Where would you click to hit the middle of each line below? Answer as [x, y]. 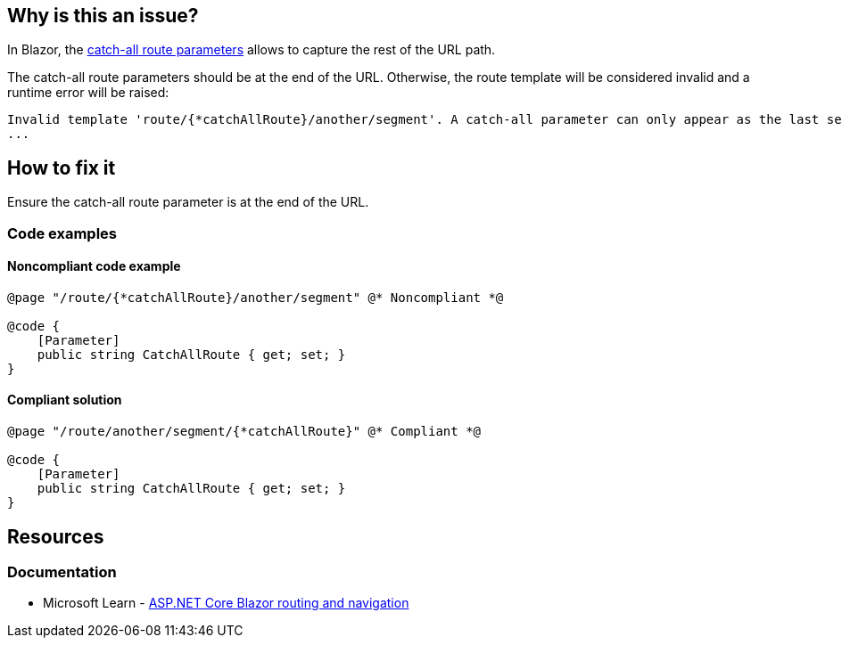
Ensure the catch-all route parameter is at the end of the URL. [188, 202]
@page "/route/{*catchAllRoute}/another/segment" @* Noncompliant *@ [256, 297]
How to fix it [62, 167]
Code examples [62, 233]
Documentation [62, 572]
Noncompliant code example [94, 266]
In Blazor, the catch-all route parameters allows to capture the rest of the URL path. [252, 50]
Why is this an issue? [103, 16]
